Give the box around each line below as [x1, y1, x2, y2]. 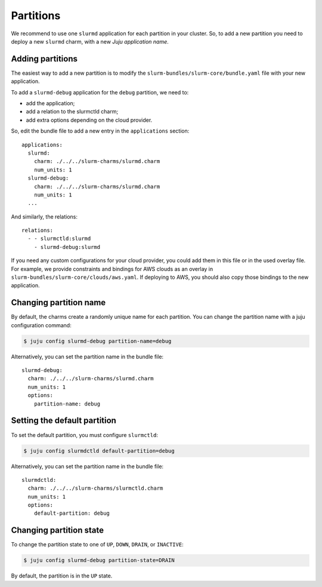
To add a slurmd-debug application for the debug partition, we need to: [11, 88, 189, 96]
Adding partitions [11, 54, 78, 64]
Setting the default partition [11, 416, 116, 426]
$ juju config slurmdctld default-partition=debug [23, 447, 175, 454]
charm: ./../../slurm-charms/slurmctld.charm [27, 485, 163, 492]
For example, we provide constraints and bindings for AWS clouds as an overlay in [11, 265, 213, 272]
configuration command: [11, 321, 72, 328]
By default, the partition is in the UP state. [11, 572, 113, 579]
